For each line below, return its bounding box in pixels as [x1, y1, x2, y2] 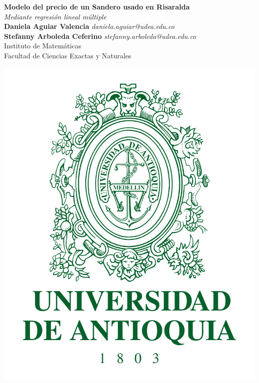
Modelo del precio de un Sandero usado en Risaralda [4, 1, 190, 11]
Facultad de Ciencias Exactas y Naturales [4, 50, 131, 60]
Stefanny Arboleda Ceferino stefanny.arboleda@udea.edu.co [4, 30, 196, 41]
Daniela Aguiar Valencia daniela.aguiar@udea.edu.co [4, 21, 175, 31]
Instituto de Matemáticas [4, 40, 81, 51]
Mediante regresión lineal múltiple [4, 11, 107, 21]
